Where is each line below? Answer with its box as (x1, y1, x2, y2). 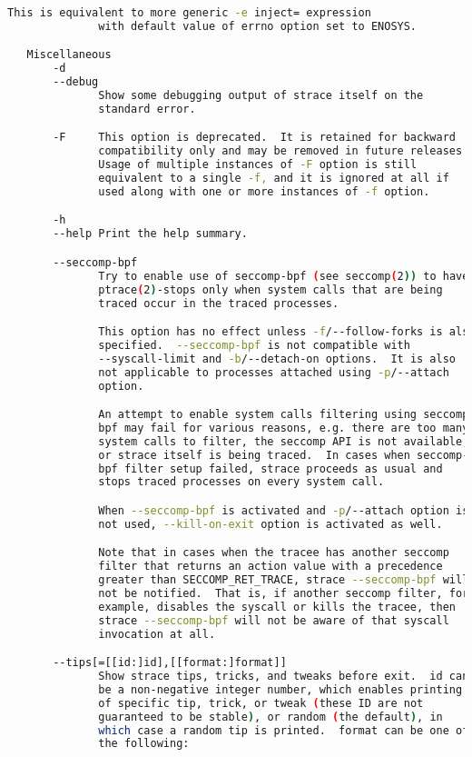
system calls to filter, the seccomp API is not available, (98, 434, 469, 448)
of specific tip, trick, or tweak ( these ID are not (98, 696, 424, 710)
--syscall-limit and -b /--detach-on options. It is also (98, 352, 456, 365)
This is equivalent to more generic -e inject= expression (7, 6, 371, 19)
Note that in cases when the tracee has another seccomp (98, 546, 449, 560)
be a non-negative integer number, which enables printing (98, 682, 463, 696)
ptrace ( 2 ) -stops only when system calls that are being (98, 283, 443, 296)
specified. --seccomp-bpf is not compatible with (98, 338, 410, 352)
